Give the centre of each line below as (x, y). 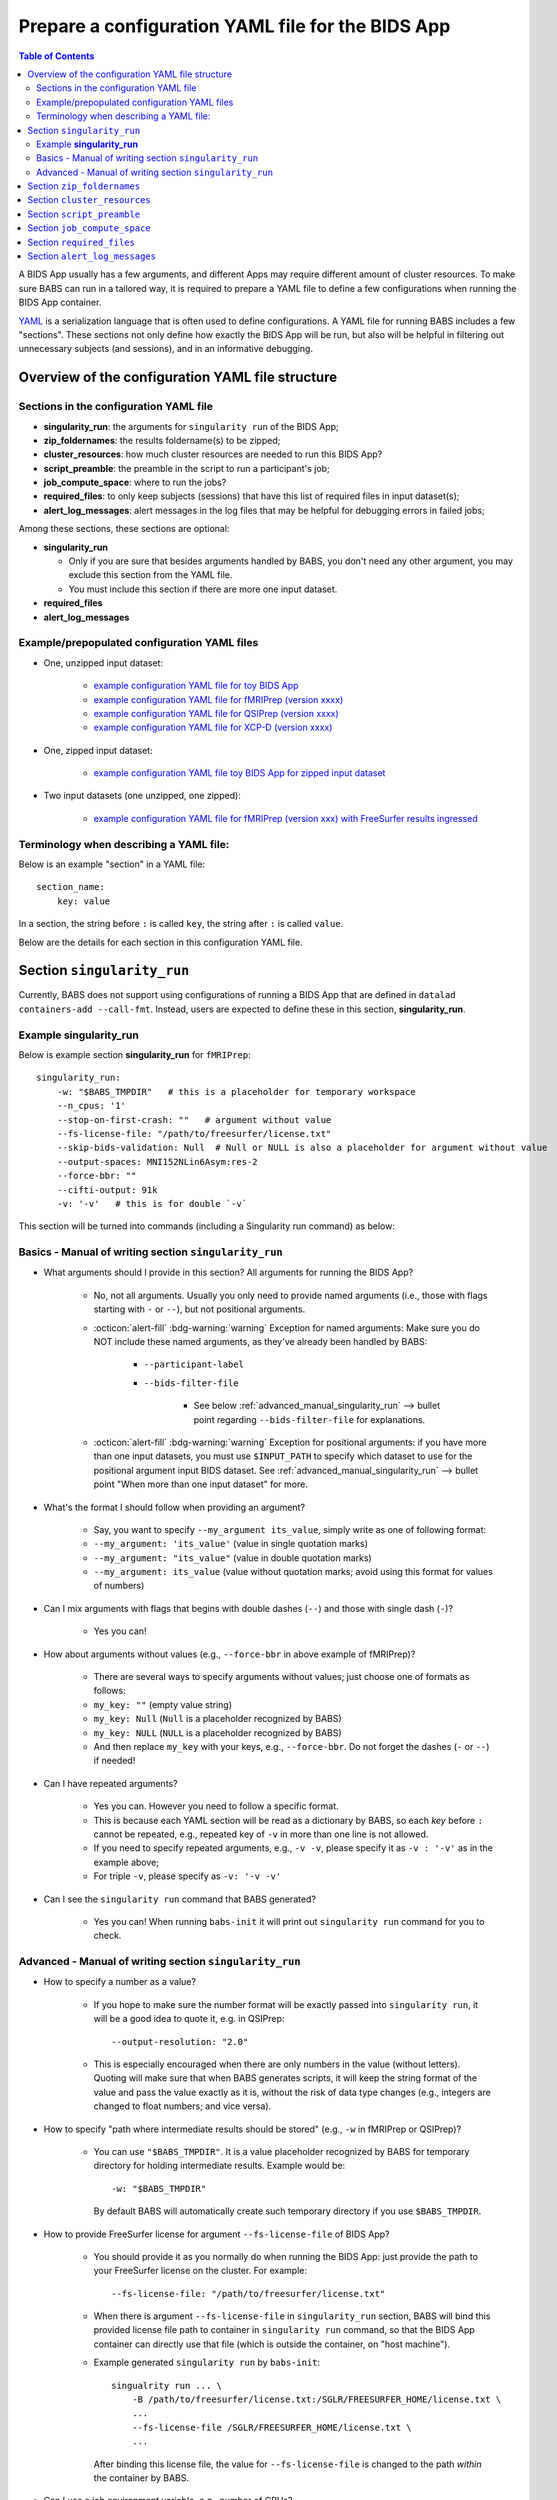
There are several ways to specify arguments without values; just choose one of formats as (281, 1677)
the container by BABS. (141, 2477)
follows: (109, 1691)
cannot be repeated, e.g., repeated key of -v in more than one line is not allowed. (261, 1834)
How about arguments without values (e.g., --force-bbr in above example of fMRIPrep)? (229, 1654)
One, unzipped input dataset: (103, 662)
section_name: (70, 887)
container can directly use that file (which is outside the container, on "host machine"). (271, 2344)
